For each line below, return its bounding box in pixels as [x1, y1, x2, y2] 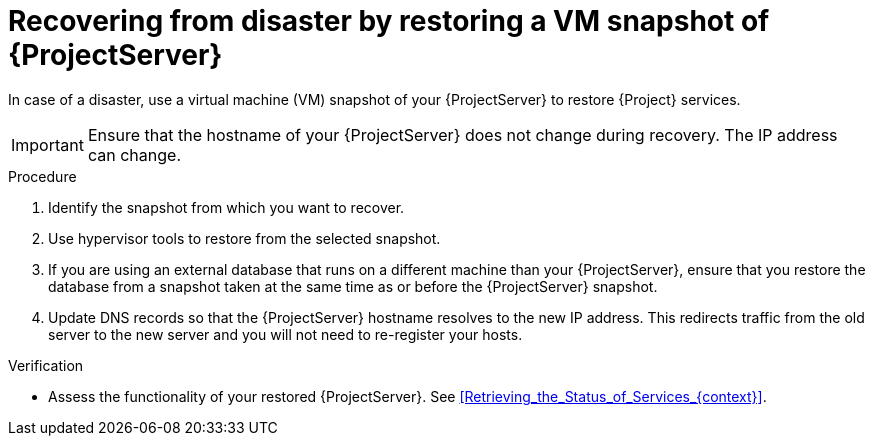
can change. [87, 144, 181, 165]
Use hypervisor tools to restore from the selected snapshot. [48, 229, 441, 247]
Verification [8, 356, 84, 374]
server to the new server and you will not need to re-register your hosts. [48, 325, 523, 343]
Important [11, 134, 84, 155]
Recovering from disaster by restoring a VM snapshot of [8, 4, 770, 38]
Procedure [8, 167, 77, 185]
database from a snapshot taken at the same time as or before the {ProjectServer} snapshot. [48, 277, 658, 295]
